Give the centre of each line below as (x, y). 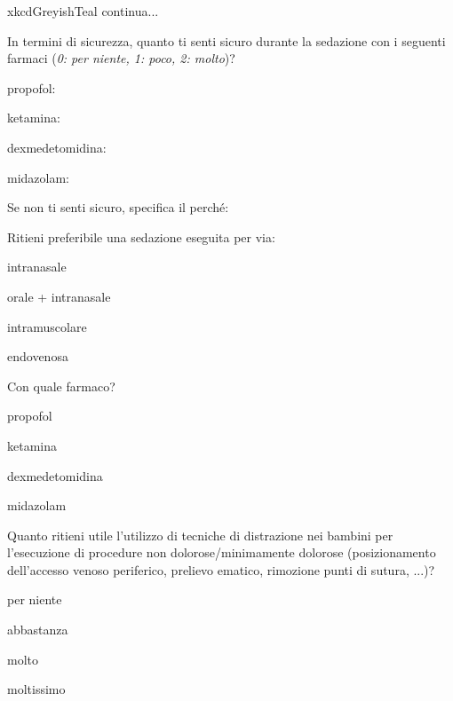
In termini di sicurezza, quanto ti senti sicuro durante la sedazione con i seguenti (226, 40)
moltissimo (36, 689)
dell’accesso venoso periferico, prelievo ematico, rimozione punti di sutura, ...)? (221, 569)
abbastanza (38, 630)
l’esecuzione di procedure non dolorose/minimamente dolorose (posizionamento (222, 552)
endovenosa (38, 356)
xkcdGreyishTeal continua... (83, 11)
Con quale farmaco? (61, 386)
